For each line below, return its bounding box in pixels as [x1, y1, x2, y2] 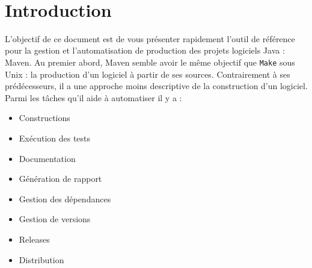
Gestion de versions [19, 213, 91, 225]
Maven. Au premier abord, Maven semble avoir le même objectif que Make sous [5, 55, 295, 68]
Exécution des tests [19, 131, 91, 144]
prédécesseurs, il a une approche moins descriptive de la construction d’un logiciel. [5, 79, 308, 92]
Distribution [19, 253, 64, 266]
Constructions [19, 111, 70, 124]
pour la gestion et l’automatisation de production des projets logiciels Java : [5, 44, 285, 57]
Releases [19, 232, 50, 245]
